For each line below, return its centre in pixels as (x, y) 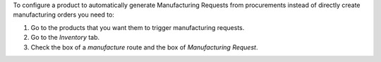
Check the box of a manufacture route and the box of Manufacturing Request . (144, 47)
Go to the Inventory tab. (65, 38)
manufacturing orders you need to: (64, 15)
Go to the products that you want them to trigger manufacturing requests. (138, 27)
